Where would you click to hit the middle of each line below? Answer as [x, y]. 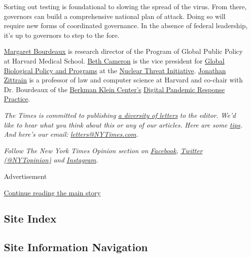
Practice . [17, 99]
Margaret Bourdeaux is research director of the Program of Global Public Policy [123, 51]
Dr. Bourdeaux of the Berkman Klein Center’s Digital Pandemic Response [114, 89]
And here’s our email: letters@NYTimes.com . [71, 134]
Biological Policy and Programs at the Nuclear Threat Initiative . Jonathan [115, 70]
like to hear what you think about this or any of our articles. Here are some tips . [123, 124]
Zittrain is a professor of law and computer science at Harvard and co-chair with [123, 80]
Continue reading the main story [52, 192]
